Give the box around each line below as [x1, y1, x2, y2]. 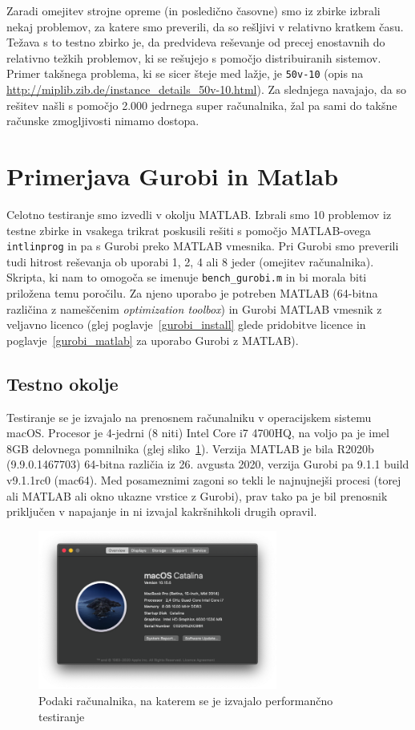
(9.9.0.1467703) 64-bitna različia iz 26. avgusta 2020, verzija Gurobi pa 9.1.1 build [6, 456, 409, 472]
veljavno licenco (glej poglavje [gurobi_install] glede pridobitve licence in [6, 316, 366, 333]
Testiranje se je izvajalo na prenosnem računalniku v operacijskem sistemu [6, 408, 372, 425]
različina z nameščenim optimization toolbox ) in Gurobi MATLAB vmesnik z [6, 300, 382, 317]
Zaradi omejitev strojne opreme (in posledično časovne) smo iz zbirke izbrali [6, 2, 381, 18]
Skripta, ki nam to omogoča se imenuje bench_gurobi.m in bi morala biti [6, 269, 367, 286]
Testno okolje [6, 371, 119, 395]
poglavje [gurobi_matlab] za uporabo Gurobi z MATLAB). [6, 331, 299, 348]
